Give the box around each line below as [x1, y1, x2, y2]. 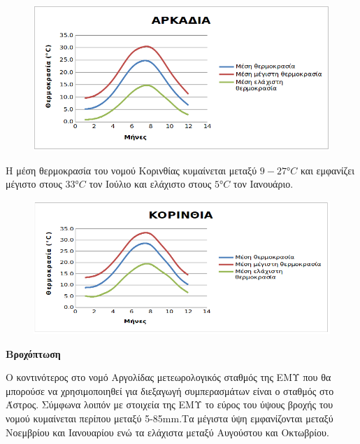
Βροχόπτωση [6, 346, 61, 361]
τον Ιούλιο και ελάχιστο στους [89, 176, 212, 191]
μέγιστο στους [6, 176, 62, 191]
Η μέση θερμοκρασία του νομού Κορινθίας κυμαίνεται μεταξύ [6, 162, 257, 177]
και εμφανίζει [300, 162, 354, 177]
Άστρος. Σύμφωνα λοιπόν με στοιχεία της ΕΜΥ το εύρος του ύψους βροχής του [6, 397, 333, 412]
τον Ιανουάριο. [233, 176, 294, 191]
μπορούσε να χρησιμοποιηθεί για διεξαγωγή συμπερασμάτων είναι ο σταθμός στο [6, 383, 334, 398]
